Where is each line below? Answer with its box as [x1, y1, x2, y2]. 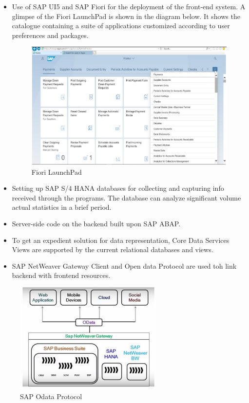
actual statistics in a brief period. [12, 202, 112, 212]
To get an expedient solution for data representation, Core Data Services [12, 235, 230, 245]
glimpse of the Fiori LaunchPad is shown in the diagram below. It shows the [12, 11, 240, 21]
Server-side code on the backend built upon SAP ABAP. [12, 219, 181, 229]
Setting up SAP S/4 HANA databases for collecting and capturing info [12, 183, 224, 193]
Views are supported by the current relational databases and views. [12, 244, 213, 255]
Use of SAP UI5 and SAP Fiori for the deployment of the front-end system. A [12, 1, 246, 11]
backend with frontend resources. [12, 270, 111, 280]
